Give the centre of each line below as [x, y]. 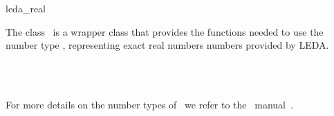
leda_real [26, 8]
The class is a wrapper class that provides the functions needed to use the [165, 31]
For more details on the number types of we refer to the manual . [149, 104]
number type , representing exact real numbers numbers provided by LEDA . [167, 45]
